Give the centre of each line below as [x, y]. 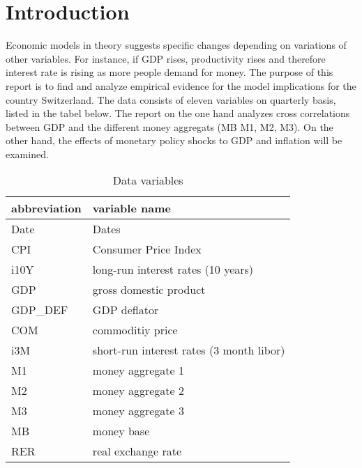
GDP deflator [126, 310]
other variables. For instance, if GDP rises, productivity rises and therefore [166, 58]
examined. [27, 154]
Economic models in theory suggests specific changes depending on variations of [176, 45]
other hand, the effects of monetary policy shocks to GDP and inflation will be [174, 140]
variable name [131, 208]
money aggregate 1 [138, 370]
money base [121, 431]
